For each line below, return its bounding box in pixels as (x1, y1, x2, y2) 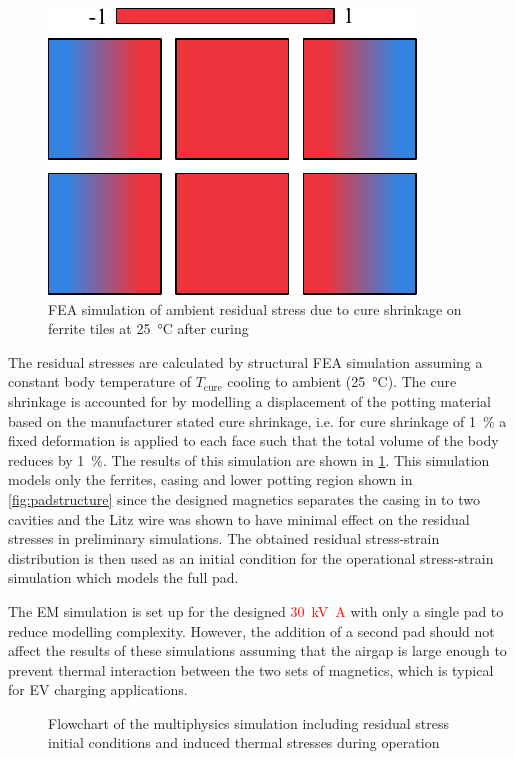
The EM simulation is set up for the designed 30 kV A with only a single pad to (8, 600, 504, 621)
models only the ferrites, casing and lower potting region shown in (8, 469, 413, 490)
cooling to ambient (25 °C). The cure (227, 371, 457, 392)
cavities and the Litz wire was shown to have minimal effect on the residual (8, 508, 470, 529)
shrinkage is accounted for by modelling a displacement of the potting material (8, 390, 491, 411)
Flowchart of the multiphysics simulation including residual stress (48, 712, 450, 733)
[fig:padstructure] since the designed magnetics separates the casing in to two (8, 488, 480, 509)
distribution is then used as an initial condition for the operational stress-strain (8, 547, 494, 568)
